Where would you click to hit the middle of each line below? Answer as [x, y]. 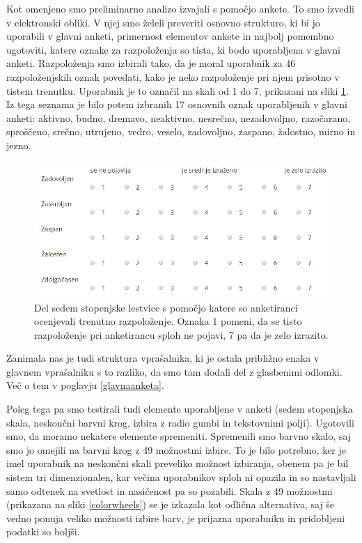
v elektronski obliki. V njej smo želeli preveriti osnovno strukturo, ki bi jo [163, 22]
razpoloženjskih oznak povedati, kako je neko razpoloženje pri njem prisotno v [173, 76]
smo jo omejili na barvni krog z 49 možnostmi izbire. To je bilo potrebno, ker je [176, 449]
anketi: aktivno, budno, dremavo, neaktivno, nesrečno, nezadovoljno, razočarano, [179, 117]
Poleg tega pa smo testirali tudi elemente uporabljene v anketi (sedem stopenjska [180, 409]
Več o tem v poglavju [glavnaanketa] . [85, 385]
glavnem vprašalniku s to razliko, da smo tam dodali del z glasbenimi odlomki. [174, 371]
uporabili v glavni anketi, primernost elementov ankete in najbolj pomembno [170, 36]
